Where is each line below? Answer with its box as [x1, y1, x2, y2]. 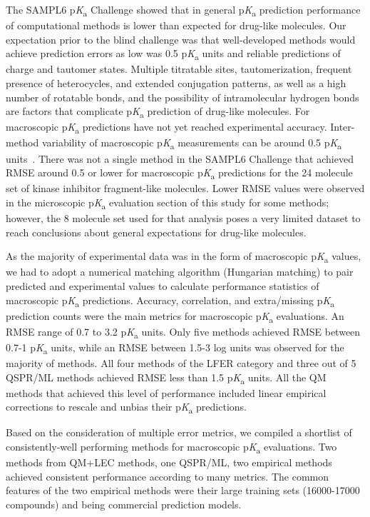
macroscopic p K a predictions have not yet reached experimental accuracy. [6, 119, 327, 136]
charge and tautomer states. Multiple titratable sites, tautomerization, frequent [6, 61, 352, 76]
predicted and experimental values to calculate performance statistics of [6, 278, 319, 293]
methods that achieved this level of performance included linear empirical [6, 385, 327, 400]
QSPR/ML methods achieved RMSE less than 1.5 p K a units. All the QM [6, 369, 327, 386]
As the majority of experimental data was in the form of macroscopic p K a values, [6, 249, 361, 266]
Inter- [330, 119, 355, 134]
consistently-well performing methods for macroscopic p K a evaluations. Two [6, 439, 337, 456]
